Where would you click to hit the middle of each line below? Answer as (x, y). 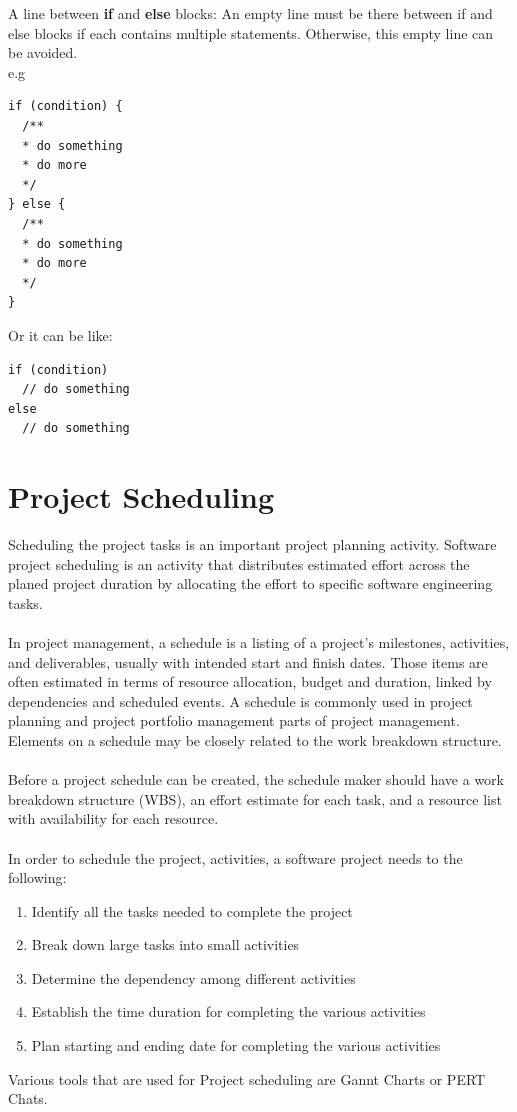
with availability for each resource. (113, 818)
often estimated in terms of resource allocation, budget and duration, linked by (250, 681)
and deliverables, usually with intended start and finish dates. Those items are (248, 661)
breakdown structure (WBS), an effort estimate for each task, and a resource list (255, 798)
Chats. (28, 1098)
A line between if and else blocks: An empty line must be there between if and (250, 13)
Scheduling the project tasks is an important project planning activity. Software (252, 544)
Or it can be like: (60, 334)
